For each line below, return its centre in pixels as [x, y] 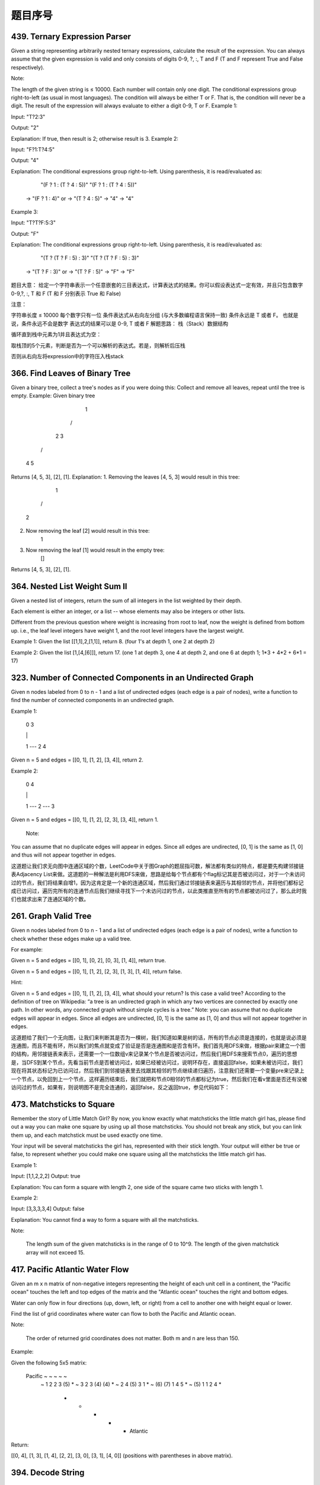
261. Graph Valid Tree [51, 916]
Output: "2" [25, 128]
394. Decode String [48, 1472]
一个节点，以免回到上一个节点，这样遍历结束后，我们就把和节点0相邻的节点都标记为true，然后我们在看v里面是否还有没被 [159, 1079]
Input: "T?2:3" [28, 116]
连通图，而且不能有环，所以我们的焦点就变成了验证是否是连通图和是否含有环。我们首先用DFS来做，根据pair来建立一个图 [158, 1045]
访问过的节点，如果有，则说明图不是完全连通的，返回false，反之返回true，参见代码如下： [121, 1087]
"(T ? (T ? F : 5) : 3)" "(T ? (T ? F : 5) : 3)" [90, 258]
